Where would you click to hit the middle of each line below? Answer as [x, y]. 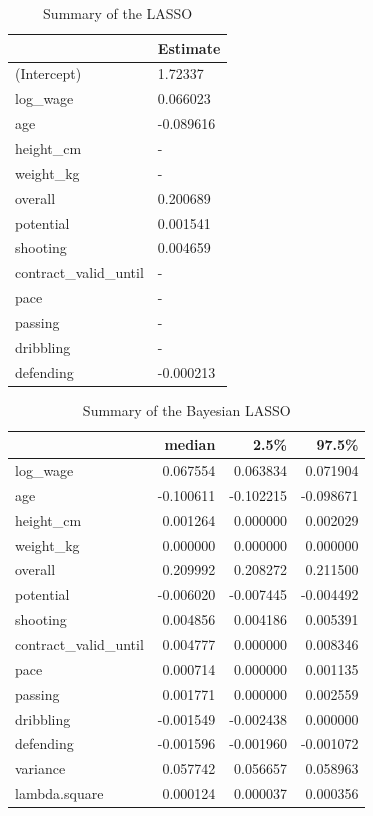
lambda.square [59, 793]
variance [40, 768]
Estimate [189, 47]
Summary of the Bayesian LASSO [186, 409]
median [190, 444]
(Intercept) [48, 73]
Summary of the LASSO [118, 13]
